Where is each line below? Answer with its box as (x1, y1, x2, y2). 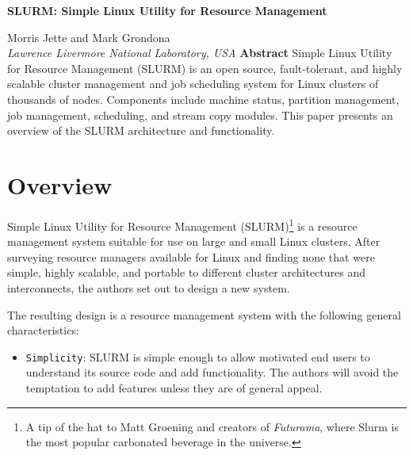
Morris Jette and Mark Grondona (7, 29, 170, 45)
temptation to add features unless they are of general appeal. (25, 379, 323, 396)
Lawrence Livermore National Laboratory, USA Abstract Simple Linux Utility (7, 44, 392, 61)
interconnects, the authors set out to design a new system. (7, 279, 290, 296)
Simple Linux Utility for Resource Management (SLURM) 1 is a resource (7, 215, 358, 234)
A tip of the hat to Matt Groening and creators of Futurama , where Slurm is (25, 418, 400, 434)
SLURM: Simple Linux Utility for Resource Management (7, 2, 327, 18)
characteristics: (7, 322, 79, 338)
